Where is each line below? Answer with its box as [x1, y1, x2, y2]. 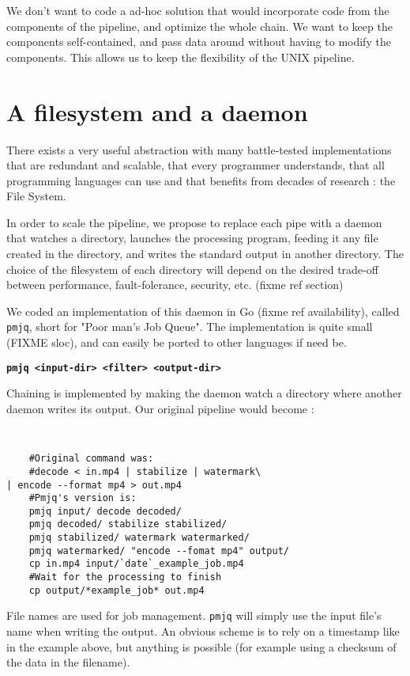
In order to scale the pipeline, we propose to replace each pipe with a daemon [6, 214, 382, 230]
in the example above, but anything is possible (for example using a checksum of [6, 638, 397, 655]
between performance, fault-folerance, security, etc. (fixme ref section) [6, 276, 344, 293]
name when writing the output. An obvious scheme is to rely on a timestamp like [6, 623, 400, 640]
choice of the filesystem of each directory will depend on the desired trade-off [6, 260, 378, 277]
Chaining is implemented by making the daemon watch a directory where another [6, 385, 402, 401]
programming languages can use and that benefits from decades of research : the [6, 172, 396, 188]
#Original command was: [28, 453, 154, 465]
